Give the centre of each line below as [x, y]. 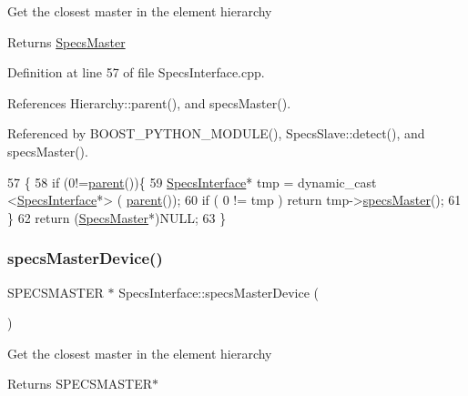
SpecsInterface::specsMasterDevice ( [219, 292]
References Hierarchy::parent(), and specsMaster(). [149, 102]
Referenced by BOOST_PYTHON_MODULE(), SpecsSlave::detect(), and [216, 133]
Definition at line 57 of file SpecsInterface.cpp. [136, 72]
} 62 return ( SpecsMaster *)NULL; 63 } [117, 217]
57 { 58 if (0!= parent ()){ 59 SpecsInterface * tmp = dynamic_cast [192, 182]
